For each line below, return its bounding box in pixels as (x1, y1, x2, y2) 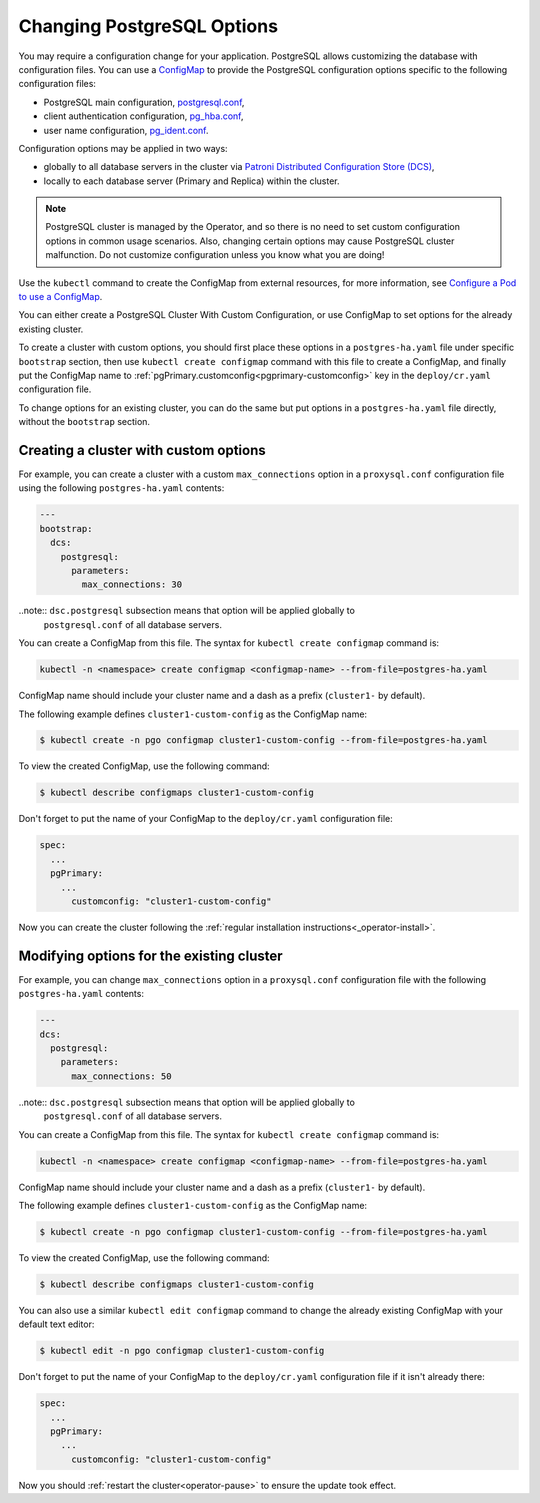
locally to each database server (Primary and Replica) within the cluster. (43, 175, 340, 187)
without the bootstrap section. (18, 416, 150, 428)
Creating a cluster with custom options (18, 441, 266, 459)
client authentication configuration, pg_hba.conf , (43, 110, 244, 122)
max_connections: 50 (71, 1070, 172, 1082)
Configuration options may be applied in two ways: (18, 142, 229, 154)
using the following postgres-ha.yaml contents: (18, 482, 225, 494)
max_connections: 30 (81, 579, 183, 590)
